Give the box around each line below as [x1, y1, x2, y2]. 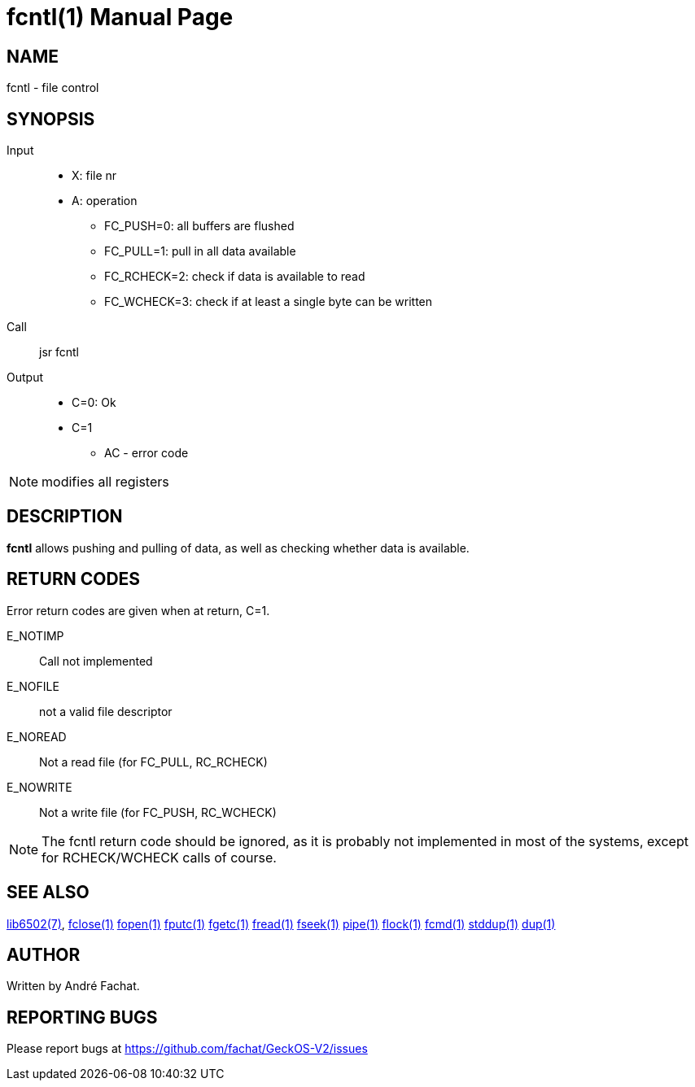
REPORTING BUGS [7, 1006, 158, 1028]
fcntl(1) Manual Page [7, 3, 234, 31]
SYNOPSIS [7, 108, 95, 129]
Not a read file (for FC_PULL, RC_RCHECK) [39, 754, 268, 769]
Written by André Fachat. [7, 979, 140, 993]
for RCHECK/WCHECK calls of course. [42, 849, 277, 866]
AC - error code [104, 446, 189, 461]
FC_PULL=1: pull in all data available [104, 244, 296, 259]
